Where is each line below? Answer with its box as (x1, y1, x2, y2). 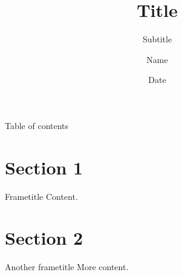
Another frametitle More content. (5, 260, 129, 273)
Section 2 (5, 225, 83, 250)
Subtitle (142, 33, 172, 45)
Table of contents (5, 119, 69, 131)
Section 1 (5, 154, 83, 179)
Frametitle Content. (5, 190, 78, 202)
